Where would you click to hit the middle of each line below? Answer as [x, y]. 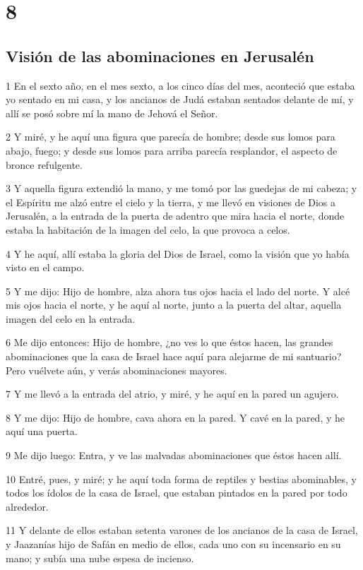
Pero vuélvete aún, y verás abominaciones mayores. [117, 370]
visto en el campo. [45, 267]
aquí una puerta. [42, 431]
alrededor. [27, 506]
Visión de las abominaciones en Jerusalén [160, 55]
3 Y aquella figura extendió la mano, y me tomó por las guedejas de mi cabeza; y [181, 188]
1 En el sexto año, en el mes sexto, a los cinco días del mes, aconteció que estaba [180, 85]
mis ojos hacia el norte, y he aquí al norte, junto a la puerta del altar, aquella [174, 305]
